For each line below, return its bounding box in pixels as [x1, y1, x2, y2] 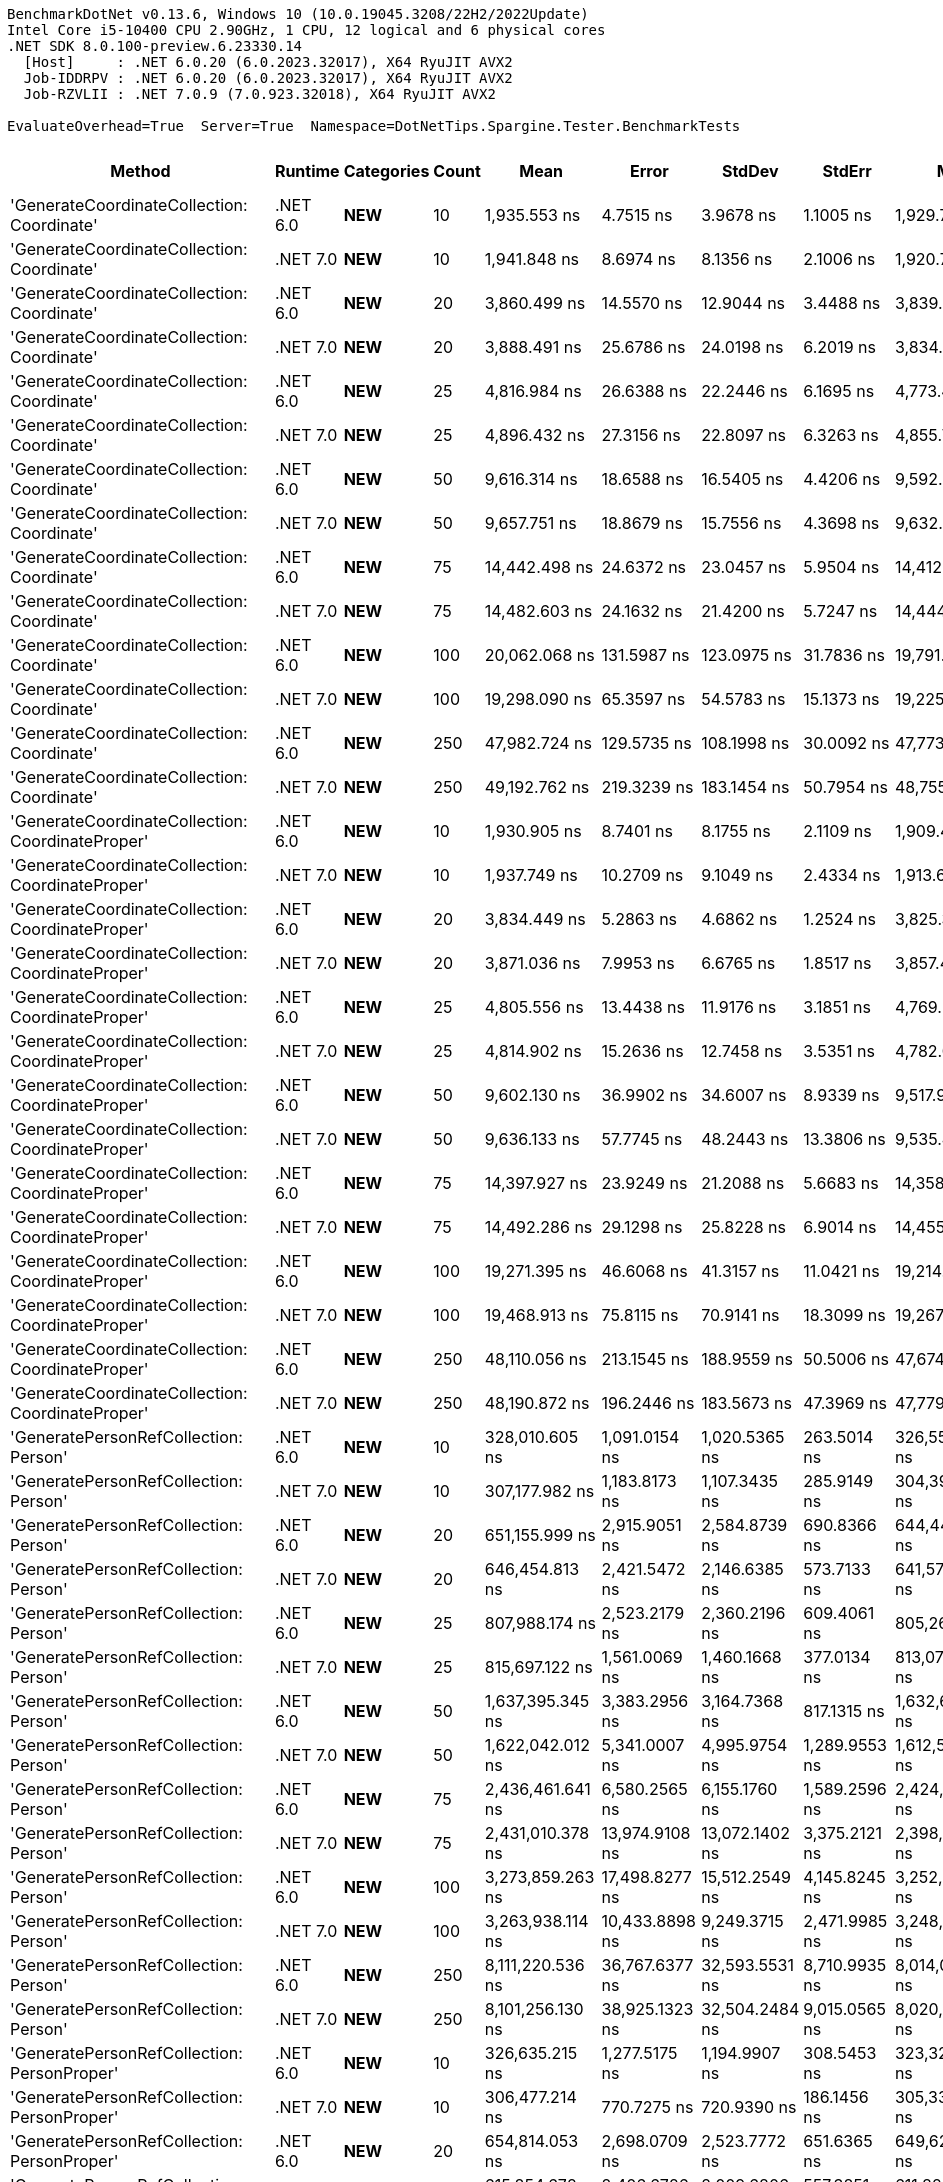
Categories [343, 161, 430, 181]
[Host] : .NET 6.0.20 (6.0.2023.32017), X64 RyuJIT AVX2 [23, 54, 513, 70]
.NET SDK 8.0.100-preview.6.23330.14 [7, 38, 303, 54]
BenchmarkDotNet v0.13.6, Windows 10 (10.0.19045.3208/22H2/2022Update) [7, 6, 589, 22]
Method [110, 161, 171, 181]
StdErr [822, 161, 872, 181]
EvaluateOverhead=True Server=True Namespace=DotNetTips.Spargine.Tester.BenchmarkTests [7, 118, 741, 134]
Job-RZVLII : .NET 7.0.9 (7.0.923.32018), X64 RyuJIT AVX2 [23, 86, 496, 102]
